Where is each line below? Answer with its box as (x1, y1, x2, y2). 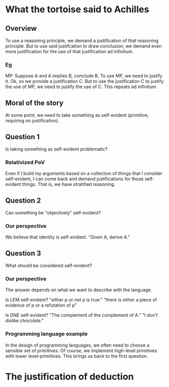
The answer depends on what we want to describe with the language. (5, 287, 152, 293)
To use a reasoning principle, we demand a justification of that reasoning (5, 37, 159, 44)
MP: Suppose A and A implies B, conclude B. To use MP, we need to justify (5, 73, 162, 79)
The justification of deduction (5, 371, 134, 382)
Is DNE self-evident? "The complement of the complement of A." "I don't (5, 312, 158, 318)
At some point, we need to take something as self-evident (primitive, (5, 112, 149, 118)
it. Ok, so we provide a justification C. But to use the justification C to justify (5, 78, 164, 84)
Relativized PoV (5, 159, 45, 166)
